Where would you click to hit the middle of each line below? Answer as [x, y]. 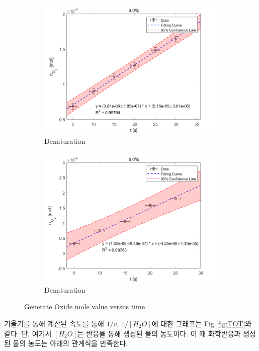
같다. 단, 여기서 [28, 333]
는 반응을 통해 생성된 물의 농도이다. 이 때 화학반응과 [159, 333]
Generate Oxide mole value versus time [84, 306]
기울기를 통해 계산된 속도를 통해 [54, 323]
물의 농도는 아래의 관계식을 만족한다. [70, 343]
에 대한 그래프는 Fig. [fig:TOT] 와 [202, 323]
